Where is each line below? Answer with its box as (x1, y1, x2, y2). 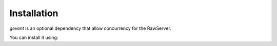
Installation (9, 8, 58, 19)
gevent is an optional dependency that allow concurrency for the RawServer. (9, 25, 171, 31)
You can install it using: (9, 34, 58, 40)
